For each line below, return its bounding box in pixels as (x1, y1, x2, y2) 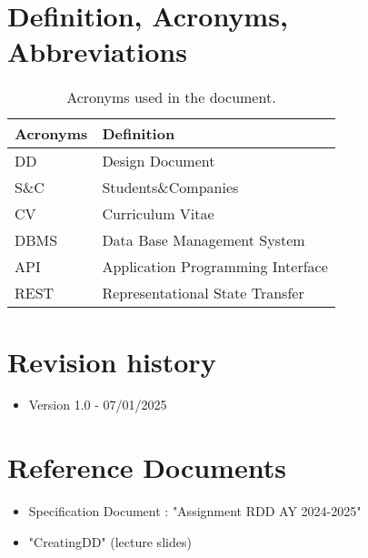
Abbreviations (7, 33, 187, 70)
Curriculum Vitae (102, 203, 214, 225)
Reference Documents (7, 449, 286, 486)
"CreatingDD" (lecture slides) (28, 532, 192, 551)
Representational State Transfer (102, 282, 304, 304)
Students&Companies (102, 177, 239, 198)
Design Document (102, 150, 215, 172)
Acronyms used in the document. (66, 86, 276, 108)
